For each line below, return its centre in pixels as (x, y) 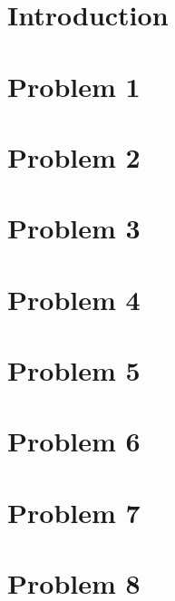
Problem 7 (74, 512)
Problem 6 (74, 441)
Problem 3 (74, 228)
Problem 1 (74, 86)
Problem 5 (74, 370)
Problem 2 (74, 156)
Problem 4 (74, 299)
